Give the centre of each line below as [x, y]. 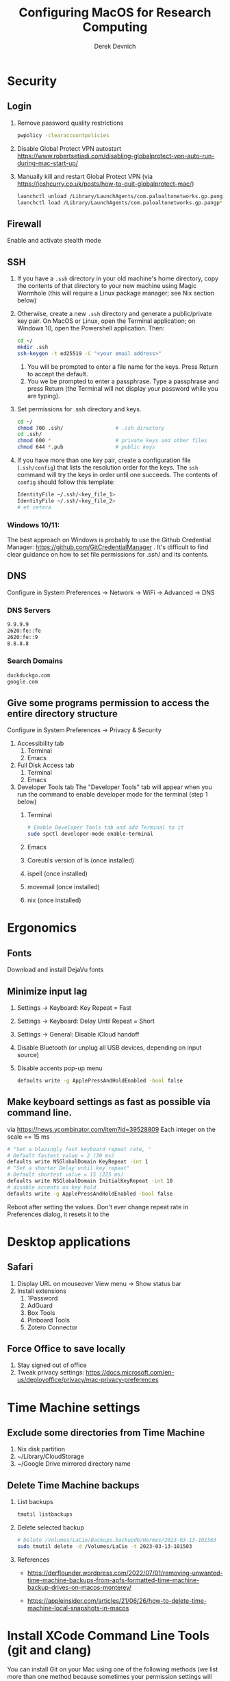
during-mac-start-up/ [48, 163]
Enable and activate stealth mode [54, 241]
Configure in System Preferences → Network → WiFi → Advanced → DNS [111, 592]
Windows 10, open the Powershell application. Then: [91, 328]
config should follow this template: [66, 482]
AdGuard [40, 1305]
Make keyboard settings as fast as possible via [109, 1102]
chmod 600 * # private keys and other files [112, 441]
